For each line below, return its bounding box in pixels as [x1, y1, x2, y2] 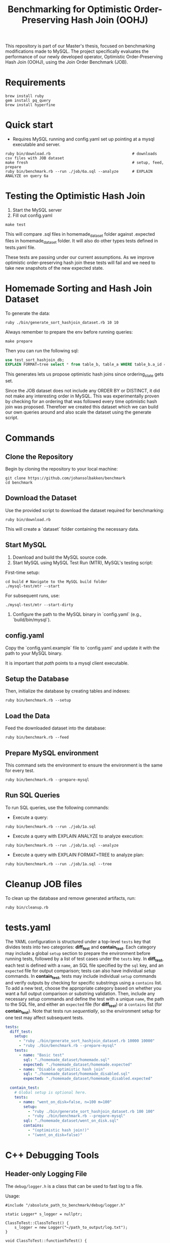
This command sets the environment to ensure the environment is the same [5, 762, 163, 768]
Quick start [5, 119, 53, 131]
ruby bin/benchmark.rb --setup [5, 698, 71, 703]
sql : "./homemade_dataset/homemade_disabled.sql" [23, 1071, 130, 1077]
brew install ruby [5, 94, 44, 99]
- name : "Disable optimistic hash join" [18, 1067, 105, 1072]
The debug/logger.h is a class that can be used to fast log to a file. [5, 1183, 143, 1189]
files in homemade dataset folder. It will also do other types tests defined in [5, 237, 158, 245]
